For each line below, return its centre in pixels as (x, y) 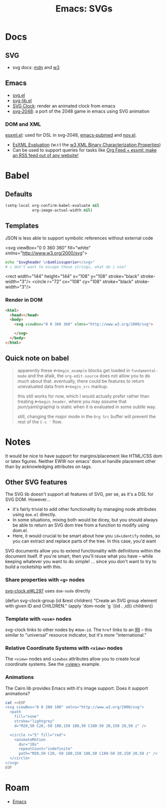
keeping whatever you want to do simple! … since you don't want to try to (81, 562)
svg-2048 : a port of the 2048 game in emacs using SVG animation (81, 111)
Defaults (19, 194)
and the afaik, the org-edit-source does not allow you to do (89, 376)
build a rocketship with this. (33, 567)
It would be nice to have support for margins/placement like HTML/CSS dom (84, 456)
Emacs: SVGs (84, 9)
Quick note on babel (37, 358)
